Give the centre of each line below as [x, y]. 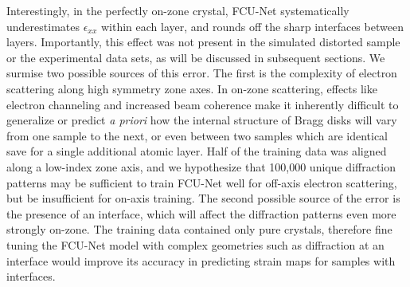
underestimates [43, 26]
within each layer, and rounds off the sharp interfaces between [252, 26]
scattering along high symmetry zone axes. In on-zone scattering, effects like [192, 88]
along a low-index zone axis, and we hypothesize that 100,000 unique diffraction [201, 166]
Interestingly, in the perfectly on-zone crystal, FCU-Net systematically [178, 10]
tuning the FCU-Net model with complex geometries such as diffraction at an [195, 244]
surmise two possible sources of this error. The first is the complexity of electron [202, 73]
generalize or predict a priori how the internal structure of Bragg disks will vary [202, 120]
